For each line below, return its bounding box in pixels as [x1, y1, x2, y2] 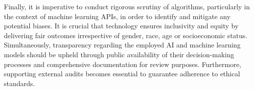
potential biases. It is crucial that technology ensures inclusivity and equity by [4, 21, 239, 31]
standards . [4, 78, 35, 88]
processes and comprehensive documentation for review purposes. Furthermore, [4, 59, 241, 69]
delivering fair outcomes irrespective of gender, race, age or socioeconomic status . [4, 30, 248, 40]
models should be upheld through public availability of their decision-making [4, 49, 234, 59]
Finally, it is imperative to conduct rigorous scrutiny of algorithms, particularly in [4, 1, 250, 11]
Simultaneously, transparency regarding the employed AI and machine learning [4, 40, 241, 50]
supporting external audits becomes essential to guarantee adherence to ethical [4, 68, 240, 79]
